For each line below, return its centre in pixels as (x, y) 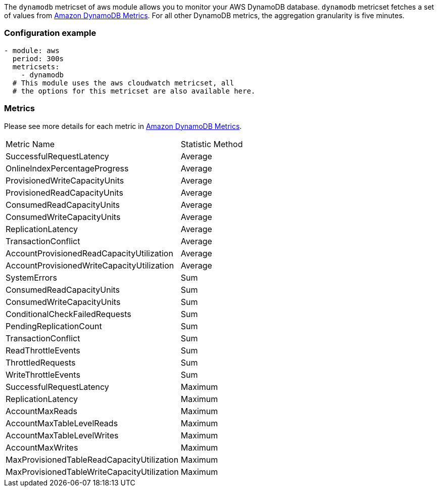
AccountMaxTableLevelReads (62, 423)
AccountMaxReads (42, 411)
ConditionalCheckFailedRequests (68, 314)
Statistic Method (212, 144)
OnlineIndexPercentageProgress (67, 168)
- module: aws (32, 50)
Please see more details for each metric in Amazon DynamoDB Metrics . (123, 126)
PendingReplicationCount (54, 326)
